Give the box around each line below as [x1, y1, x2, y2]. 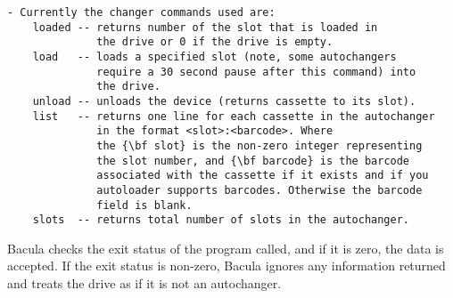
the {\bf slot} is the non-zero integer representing [96, 139, 423, 152]
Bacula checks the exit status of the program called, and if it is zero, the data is [7, 238, 444, 257]
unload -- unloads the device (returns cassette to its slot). [32, 94, 416, 108]
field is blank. [96, 198, 193, 212]
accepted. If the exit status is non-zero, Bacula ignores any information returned [7, 256, 446, 275]
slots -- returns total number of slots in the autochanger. [32, 213, 410, 227]
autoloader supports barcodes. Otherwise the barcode [96, 183, 423, 197]
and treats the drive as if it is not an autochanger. [7, 274, 282, 293]
